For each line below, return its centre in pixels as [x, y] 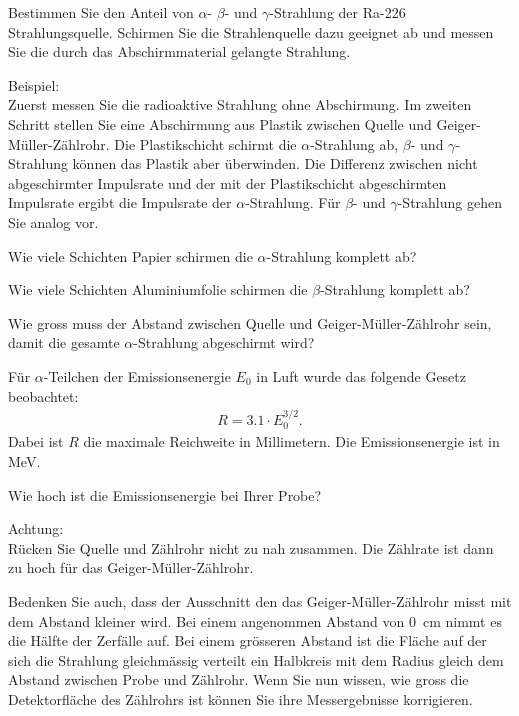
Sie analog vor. [53, 221]
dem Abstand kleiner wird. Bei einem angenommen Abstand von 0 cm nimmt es [255, 620]
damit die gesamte [64, 342]
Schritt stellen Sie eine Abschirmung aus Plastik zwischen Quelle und [220, 123]
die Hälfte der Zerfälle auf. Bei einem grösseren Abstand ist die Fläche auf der [247, 640]
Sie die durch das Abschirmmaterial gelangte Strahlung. [179, 51]
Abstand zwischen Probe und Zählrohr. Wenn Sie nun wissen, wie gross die [238, 679]
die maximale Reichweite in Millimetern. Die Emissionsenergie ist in [291, 441]
